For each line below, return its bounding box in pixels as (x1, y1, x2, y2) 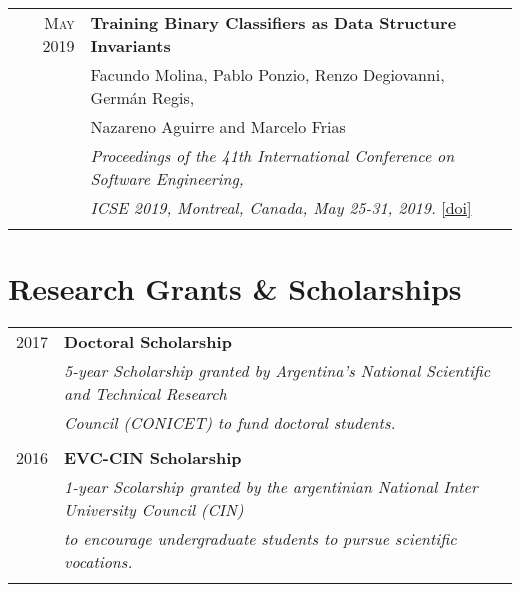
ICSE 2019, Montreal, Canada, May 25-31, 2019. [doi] (90, 196, 472, 219)
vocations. (64, 550, 133, 574)
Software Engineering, (90, 167, 244, 190)
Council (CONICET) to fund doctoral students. (64, 411, 396, 435)
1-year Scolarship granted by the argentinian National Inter (64, 475, 478, 499)
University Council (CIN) (64, 498, 244, 522)
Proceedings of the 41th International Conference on (90, 144, 455, 167)
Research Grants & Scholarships (8, 268, 462, 309)
